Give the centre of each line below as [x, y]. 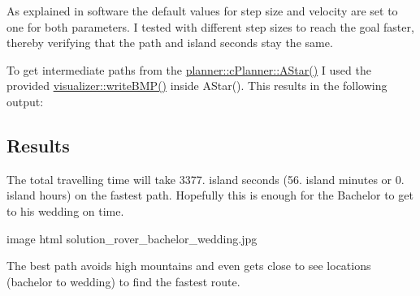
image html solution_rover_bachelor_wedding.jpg [132, 238]
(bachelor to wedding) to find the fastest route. [123, 281]
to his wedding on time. [65, 210]
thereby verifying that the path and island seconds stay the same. [170, 43]
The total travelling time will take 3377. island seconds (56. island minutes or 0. [206, 179]
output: [25, 101]
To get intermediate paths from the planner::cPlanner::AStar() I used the [189, 69]
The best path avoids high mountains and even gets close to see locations [189, 266]
